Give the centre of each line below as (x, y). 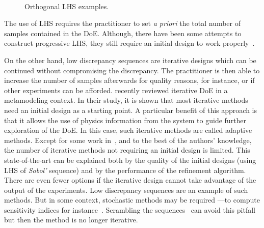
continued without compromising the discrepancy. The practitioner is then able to (132, 70)
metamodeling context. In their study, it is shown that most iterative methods (126, 100)
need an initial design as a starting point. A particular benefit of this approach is (131, 110)
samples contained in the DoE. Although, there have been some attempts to (123, 33)
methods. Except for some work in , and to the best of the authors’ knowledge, (128, 140)
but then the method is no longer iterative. (71, 220)
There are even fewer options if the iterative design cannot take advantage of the (130, 180)
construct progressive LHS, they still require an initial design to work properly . (129, 43)
